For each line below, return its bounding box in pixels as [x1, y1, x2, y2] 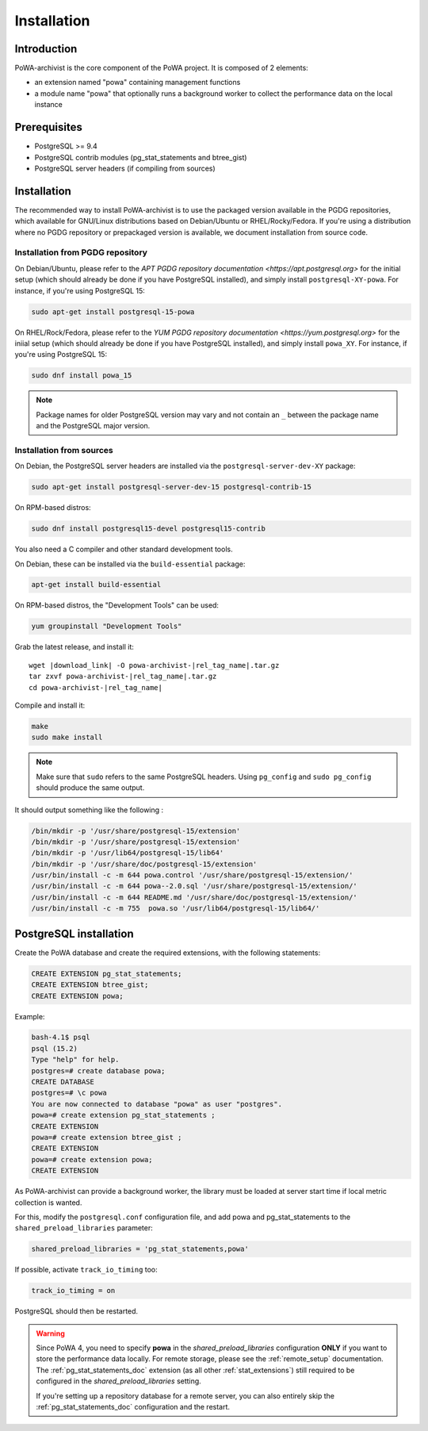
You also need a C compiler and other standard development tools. [14, 544, 233, 554]
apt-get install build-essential [31, 580, 162, 589]
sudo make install [31, 733, 103, 742]
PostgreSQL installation [14, 927, 134, 940]
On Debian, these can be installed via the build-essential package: [14, 559, 246, 569]
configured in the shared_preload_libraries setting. [36, 1376, 201, 1386]
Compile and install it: [14, 700, 86, 710]
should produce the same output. [36, 783, 145, 792]
